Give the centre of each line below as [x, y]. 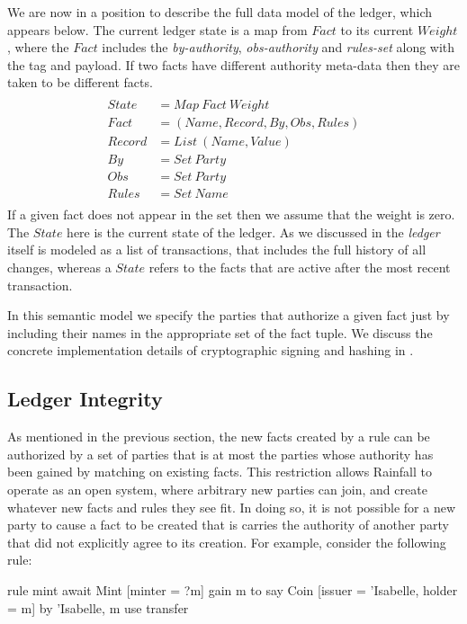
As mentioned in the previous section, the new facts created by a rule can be [219, 437]
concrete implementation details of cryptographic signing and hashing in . [211, 350]
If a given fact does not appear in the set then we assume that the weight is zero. [231, 214]
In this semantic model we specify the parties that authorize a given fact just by [229, 315]
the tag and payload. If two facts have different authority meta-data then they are [234, 64]
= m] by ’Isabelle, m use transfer [98, 607]
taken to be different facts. [80, 82]
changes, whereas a [59, 267]
